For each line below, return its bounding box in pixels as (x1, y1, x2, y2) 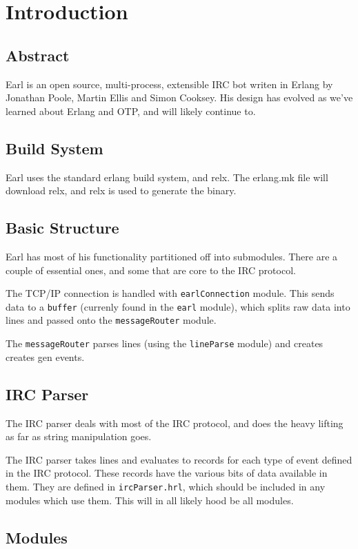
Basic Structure (6, 217, 119, 238)
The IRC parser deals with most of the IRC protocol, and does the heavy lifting (6, 415, 344, 430)
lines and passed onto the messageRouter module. (6, 313, 217, 327)
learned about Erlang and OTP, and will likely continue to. (6, 103, 256, 118)
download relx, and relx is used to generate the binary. (6, 183, 237, 198)
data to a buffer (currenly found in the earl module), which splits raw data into (6, 299, 350, 313)
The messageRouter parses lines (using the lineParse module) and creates (6, 336, 324, 351)
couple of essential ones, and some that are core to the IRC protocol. (6, 262, 296, 277)
